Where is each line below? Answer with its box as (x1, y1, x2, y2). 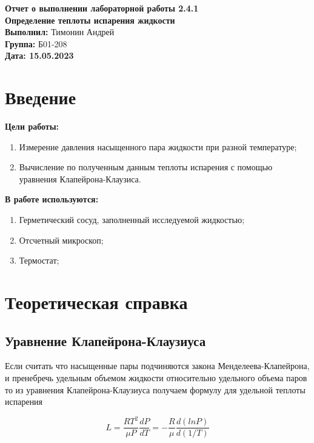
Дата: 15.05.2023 (5, 49, 74, 62)
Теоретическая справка (5, 290, 188, 315)
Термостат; (19, 254, 59, 267)
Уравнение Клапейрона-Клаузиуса (5, 331, 206, 350)
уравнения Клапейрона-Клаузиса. (19, 172, 141, 185)
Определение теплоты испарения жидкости (5, 13, 175, 26)
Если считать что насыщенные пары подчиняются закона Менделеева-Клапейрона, (5, 359, 310, 372)
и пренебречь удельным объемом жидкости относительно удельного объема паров (5, 371, 307, 384)
